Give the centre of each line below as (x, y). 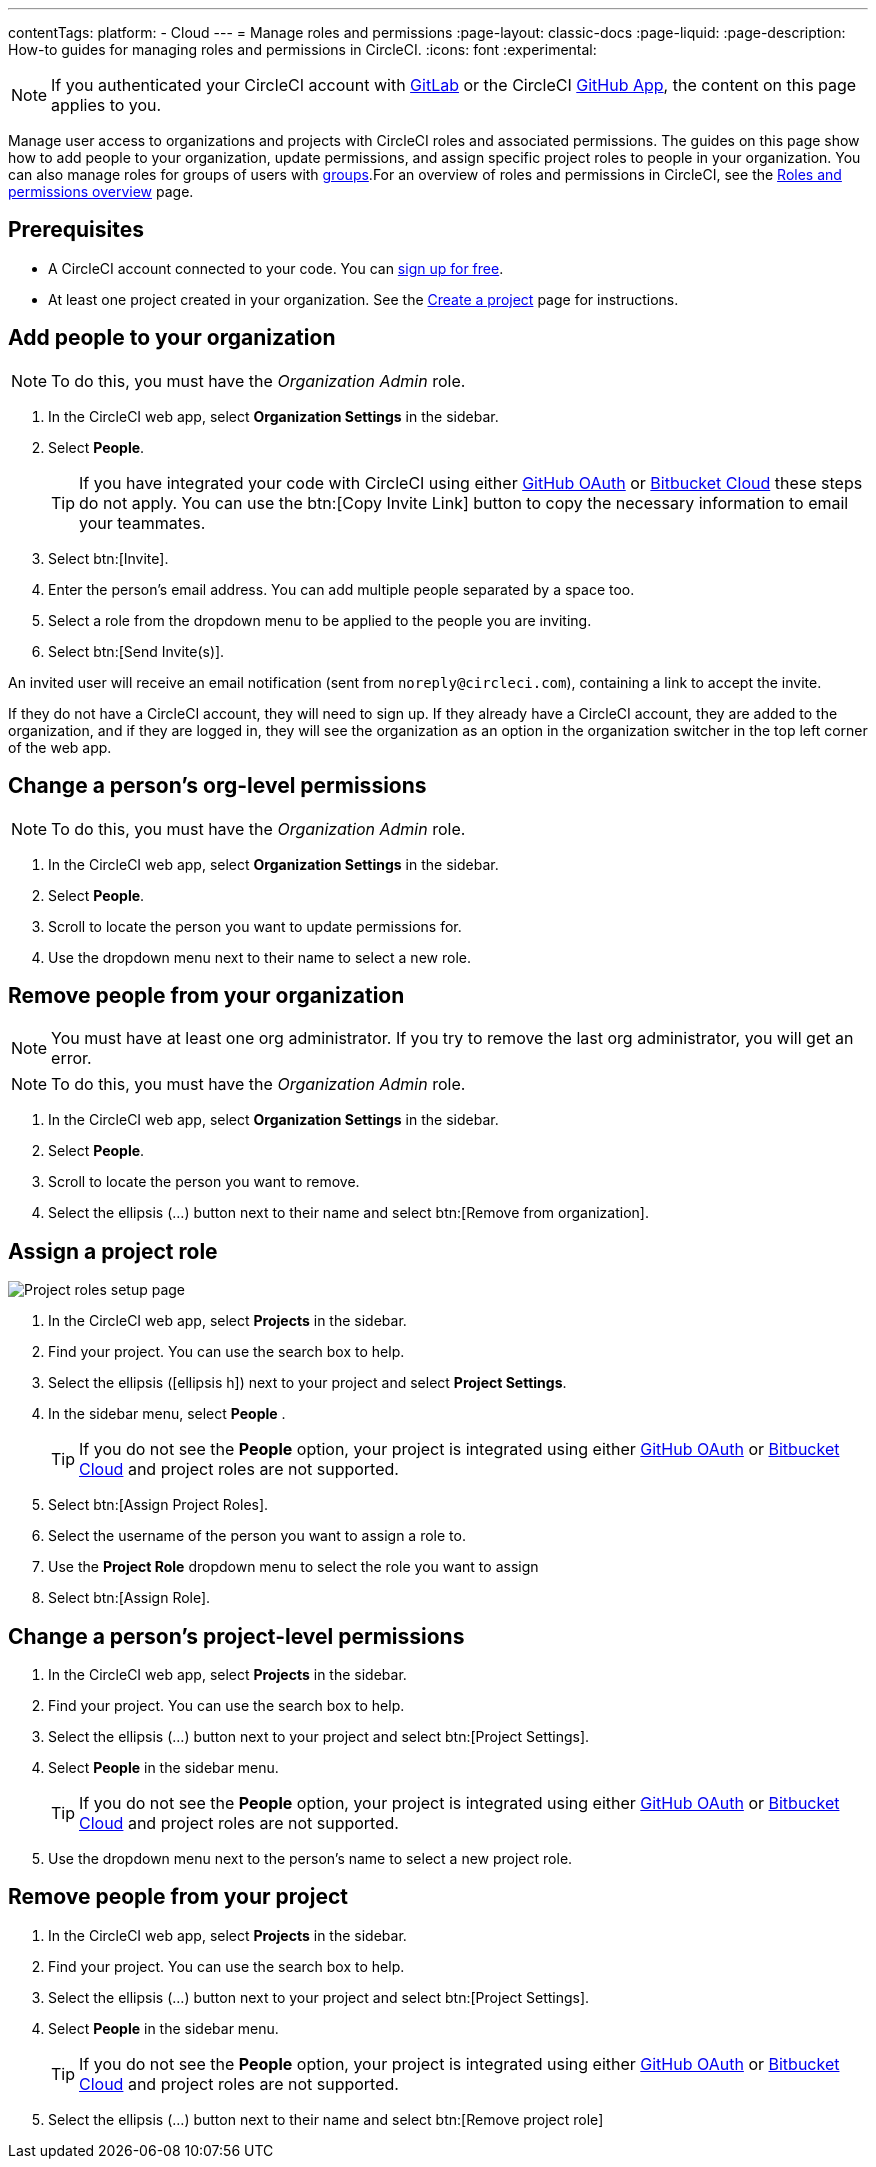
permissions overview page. (101, 191)
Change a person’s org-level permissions (217, 786)
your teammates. (142, 522)
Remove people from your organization (206, 995)
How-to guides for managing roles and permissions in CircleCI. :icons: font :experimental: (302, 49)
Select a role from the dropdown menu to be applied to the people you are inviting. (320, 620)
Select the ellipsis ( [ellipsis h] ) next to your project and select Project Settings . (307, 1383)
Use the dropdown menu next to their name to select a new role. (259, 957)
